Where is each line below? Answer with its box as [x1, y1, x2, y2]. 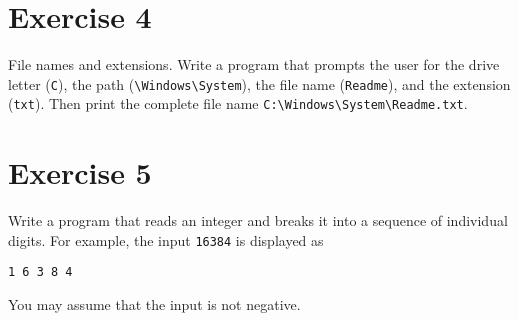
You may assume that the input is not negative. [8, 294, 301, 315]
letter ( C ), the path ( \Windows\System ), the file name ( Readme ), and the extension [8, 73, 511, 94]
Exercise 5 [8, 152, 152, 193]
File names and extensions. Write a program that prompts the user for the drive [8, 54, 500, 75]
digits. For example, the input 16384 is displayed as [8, 229, 324, 250]
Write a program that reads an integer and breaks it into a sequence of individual [8, 210, 508, 231]
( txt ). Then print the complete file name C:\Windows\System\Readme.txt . [8, 93, 468, 114]
